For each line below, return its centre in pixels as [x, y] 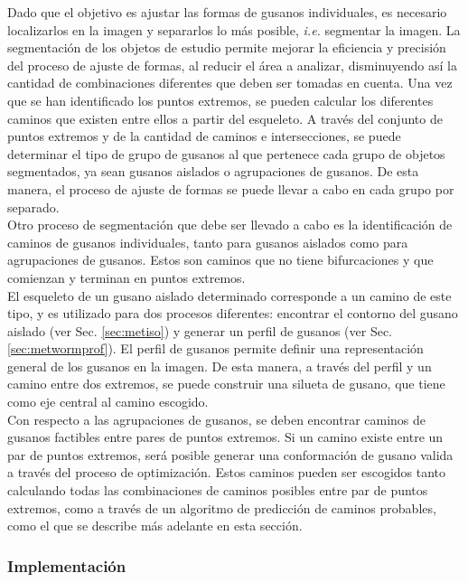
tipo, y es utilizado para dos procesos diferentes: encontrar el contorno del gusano [233, 313]
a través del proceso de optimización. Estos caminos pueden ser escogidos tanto [227, 472]
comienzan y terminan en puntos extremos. [126, 277]
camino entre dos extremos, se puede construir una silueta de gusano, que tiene [226, 384]
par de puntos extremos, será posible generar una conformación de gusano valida [230, 454]
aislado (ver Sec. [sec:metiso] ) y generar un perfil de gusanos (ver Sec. [200, 330]
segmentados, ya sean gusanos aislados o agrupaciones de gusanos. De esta [213, 171]
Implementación [67, 565]
